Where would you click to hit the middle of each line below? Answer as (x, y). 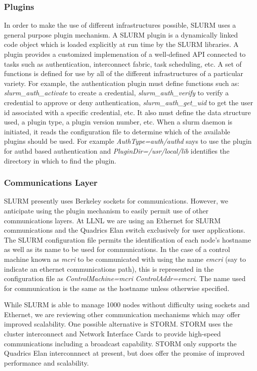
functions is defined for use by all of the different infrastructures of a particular (124, 73)
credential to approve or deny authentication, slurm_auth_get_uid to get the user (128, 102)
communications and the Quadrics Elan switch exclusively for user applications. (125, 230)
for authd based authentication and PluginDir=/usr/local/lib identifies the (117, 150)
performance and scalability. (46, 362)
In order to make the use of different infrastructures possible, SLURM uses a (120, 25)
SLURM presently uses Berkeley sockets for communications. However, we (116, 201)
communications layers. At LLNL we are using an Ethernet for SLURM (112, 220)
